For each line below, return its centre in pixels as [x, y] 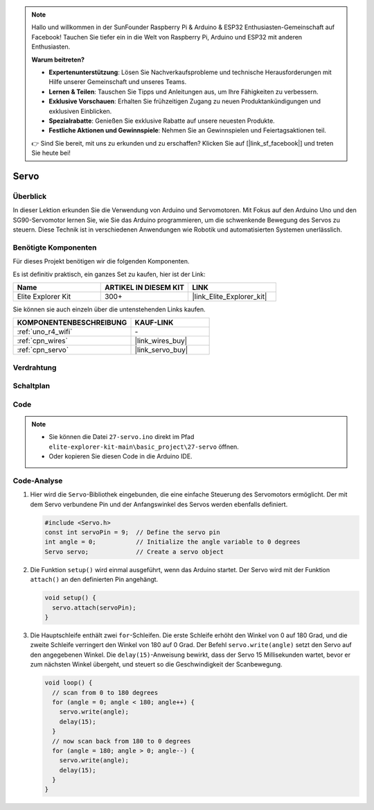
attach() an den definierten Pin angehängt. [94, 580]
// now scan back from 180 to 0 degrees [122, 741]
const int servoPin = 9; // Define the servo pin [133, 533]
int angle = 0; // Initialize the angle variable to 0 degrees [172, 542]
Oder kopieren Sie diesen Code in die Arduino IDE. [121, 456]
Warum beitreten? [58, 60]
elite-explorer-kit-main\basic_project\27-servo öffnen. [144, 447]
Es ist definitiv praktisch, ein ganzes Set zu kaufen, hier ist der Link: [109, 274]
